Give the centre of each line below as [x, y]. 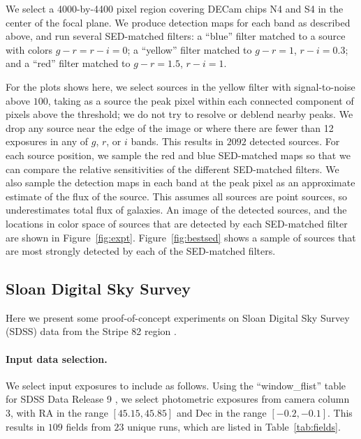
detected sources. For [295, 141]
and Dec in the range [221, 413]
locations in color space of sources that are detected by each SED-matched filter [177, 223]
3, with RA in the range [57, 413]
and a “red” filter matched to [68, 63]
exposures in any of [47, 141]
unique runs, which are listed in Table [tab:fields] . [234, 426]
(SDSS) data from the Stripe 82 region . [91, 331]
